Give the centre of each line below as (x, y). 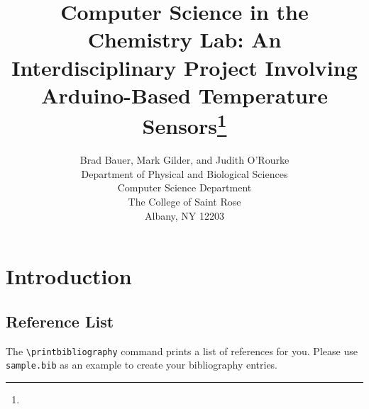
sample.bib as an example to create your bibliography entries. (142, 365)
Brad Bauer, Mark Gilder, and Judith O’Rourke (184, 160)
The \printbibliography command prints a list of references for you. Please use (182, 351)
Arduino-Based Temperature (184, 95)
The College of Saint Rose (184, 201)
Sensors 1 (184, 124)
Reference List (60, 321)
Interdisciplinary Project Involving (184, 67)
